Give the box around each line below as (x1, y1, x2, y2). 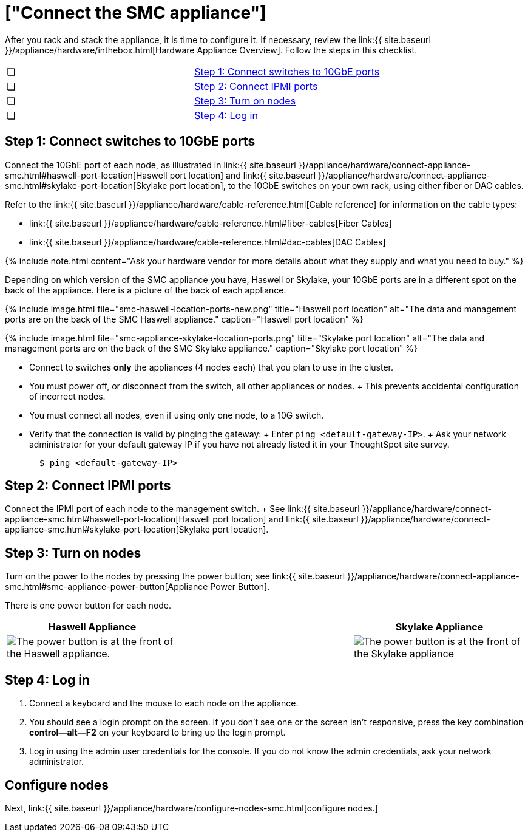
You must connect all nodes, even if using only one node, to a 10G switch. (29, 409, 324, 420)
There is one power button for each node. (5, 600, 172, 611)
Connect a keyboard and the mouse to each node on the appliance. (29, 698, 299, 709)
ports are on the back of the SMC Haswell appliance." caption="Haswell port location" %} (5, 313, 364, 324)
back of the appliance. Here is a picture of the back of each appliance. (5, 284, 286, 295)
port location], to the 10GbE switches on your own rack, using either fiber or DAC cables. (169, 180, 524, 191)
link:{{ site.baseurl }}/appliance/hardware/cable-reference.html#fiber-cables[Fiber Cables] (29, 217, 392, 228)
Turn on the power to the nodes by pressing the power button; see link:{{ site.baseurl (5, 571, 345, 582)
